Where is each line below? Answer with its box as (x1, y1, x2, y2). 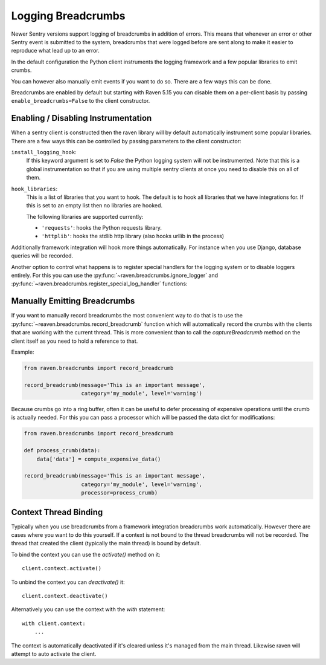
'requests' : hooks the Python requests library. (41, 224, 162, 232)
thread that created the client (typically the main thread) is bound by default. (11, 540, 202, 547)
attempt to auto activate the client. (11, 650, 97, 657)
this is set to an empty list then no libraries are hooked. (26, 202, 163, 209)
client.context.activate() (22, 565, 102, 572)
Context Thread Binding (11, 507, 103, 517)
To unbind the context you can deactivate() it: (11, 578, 125, 586)
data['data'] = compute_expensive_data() (36, 455, 161, 462)
